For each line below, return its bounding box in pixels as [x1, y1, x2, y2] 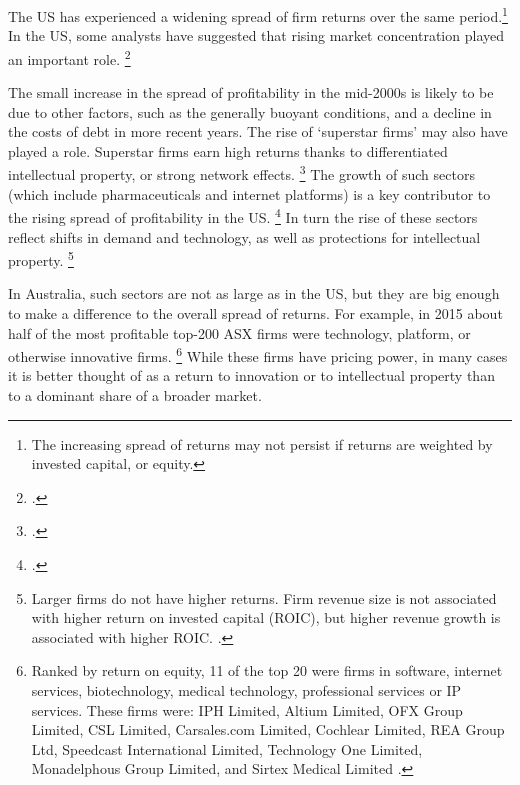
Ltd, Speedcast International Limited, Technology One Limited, [31, 738, 423, 759]
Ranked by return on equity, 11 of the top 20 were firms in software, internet [31, 660, 503, 681]
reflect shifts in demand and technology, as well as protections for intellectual [8, 226, 481, 247]
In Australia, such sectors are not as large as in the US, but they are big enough [8, 283, 500, 304]
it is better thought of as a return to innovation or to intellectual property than [8, 365, 495, 386]
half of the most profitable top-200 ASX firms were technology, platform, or [8, 322, 471, 343]
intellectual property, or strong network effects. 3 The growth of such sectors [8, 161, 475, 185]
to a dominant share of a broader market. [8, 385, 262, 406]
